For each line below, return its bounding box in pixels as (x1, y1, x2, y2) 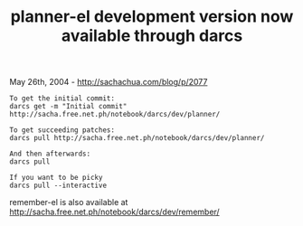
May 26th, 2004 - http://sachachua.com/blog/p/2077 (9, 77, 208, 88)
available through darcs (61, 25, 243, 46)
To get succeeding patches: (9, 126, 116, 135)
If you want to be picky (9, 174, 103, 183)
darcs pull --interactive (9, 181, 107, 191)
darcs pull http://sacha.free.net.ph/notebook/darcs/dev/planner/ (9, 134, 265, 143)
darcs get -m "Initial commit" (9, 102, 128, 111)
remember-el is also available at (9, 197, 128, 208)
